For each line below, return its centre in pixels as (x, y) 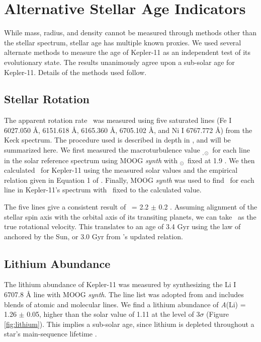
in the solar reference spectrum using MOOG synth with (91, 160)
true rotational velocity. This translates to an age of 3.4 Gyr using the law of (122, 226)
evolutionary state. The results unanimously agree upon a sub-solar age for (119, 62)
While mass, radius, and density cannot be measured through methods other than (130, 32)
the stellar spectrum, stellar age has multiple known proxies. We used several (123, 42)
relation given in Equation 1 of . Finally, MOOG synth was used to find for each (129, 180)
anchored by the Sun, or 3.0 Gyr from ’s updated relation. (94, 236)
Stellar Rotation (47, 99)
